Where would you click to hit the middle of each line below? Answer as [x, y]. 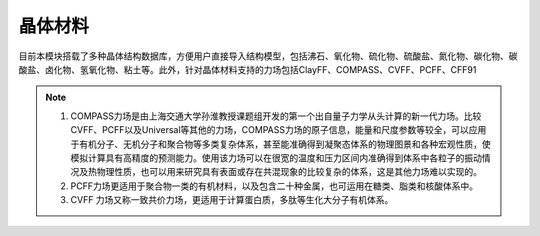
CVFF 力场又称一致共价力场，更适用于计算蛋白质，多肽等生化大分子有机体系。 [232, 200]
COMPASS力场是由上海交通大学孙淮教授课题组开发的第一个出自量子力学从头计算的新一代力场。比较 [276, 116]
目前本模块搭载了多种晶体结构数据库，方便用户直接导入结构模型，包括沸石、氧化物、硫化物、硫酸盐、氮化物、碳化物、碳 [268, 56]
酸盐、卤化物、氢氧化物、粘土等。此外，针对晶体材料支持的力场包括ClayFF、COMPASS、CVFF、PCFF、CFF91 [247, 69]
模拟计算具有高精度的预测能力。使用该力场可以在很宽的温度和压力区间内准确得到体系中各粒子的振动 [276, 157]
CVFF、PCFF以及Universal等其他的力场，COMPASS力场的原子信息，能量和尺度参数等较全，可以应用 [278, 130]
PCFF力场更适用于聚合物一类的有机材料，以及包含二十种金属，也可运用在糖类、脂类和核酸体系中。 [274, 186]
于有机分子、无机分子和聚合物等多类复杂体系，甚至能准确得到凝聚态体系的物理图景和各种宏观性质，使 [280, 144]
